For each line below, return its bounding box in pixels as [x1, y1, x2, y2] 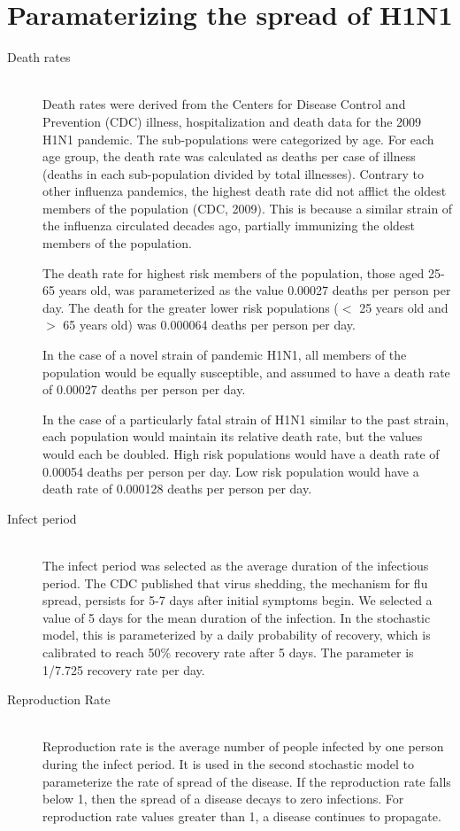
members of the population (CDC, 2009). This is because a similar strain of [42, 198, 453, 217]
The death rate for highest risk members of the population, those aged [42, 263, 425, 282]
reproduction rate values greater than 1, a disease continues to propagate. [42, 806, 441, 825]
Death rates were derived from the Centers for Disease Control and [42, 95, 406, 113]
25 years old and [359, 298, 448, 316]
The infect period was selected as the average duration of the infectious [42, 555, 429, 574]
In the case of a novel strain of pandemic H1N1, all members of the [42, 346, 407, 364]
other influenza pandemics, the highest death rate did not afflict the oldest [42, 182, 447, 200]
